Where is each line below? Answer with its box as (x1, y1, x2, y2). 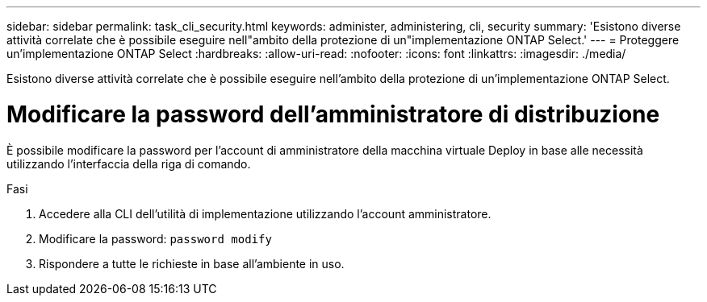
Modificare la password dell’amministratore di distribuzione (6, 100, 660, 128)
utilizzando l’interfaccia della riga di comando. (6, 156, 251, 171)
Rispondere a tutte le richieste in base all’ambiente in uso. (39, 256, 345, 271)
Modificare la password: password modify (39, 231, 272, 246)
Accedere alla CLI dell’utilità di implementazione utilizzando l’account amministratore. (39, 206, 492, 221)
